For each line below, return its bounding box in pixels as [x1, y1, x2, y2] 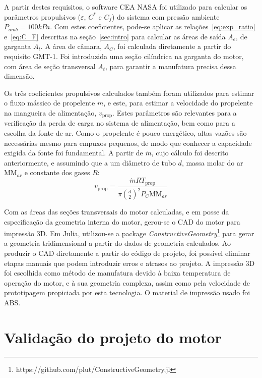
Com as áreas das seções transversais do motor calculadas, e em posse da [4, 206, 229, 217]
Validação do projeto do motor [4, 327, 222, 347]
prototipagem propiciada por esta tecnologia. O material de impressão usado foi [4, 287, 250, 298]
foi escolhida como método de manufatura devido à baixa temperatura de [4, 267, 231, 278]
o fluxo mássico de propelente [4, 97, 95, 108]
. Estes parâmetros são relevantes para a [112, 107, 237, 118]
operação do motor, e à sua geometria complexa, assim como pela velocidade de [4, 277, 250, 288]
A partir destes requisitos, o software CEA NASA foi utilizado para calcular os [4, 2, 247, 12]
